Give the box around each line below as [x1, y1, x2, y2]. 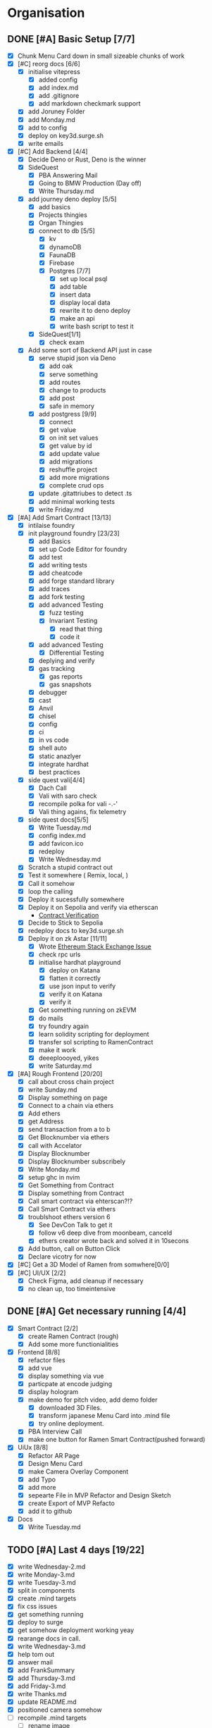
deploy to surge [17, 1618, 63, 1627]
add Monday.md [27, 115, 76, 124]
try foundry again [38, 1022, 89, 1030]
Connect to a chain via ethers [27, 1101, 114, 1110]
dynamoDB [49, 242, 82, 251]
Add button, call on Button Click [27, 1245, 120, 1253]
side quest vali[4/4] [27, 775, 85, 784]
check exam [49, 338, 85, 347]
